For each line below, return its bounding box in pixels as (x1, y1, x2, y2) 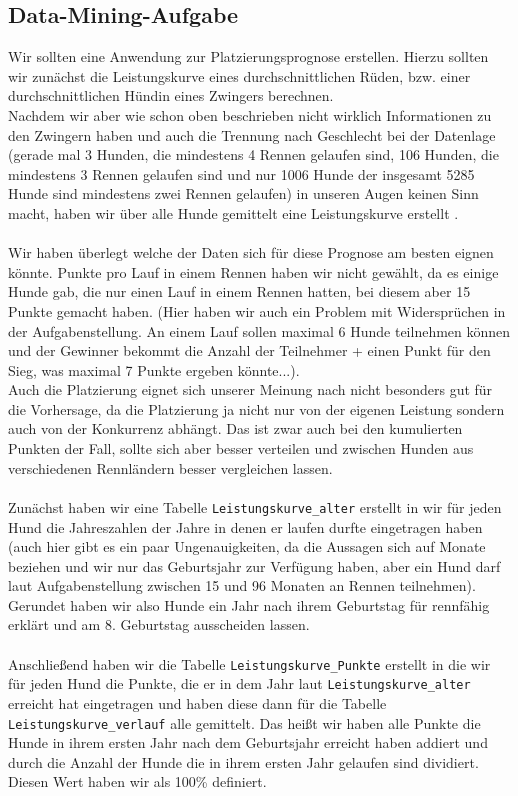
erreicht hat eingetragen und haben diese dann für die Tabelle (8, 692, 387, 713)
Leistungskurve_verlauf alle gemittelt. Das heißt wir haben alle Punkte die (8, 712, 481, 733)
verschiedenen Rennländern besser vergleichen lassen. (8, 457, 333, 478)
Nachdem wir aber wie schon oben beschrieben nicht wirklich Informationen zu (8, 104, 492, 125)
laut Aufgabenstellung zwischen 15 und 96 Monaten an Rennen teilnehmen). (8, 575, 476, 596)
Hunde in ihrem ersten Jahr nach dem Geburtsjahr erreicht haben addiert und (8, 732, 488, 753)
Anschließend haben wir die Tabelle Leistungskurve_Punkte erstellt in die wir (8, 653, 491, 674)
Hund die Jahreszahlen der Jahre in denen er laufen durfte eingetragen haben (8, 516, 483, 537)
